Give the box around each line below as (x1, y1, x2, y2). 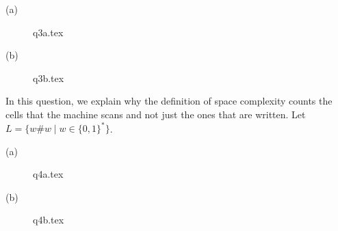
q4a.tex (33, 167, 64, 181)
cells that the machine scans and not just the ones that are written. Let (5, 107, 306, 121)
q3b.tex (33, 70, 64, 85)
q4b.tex (33, 213, 64, 227)
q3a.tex (33, 25, 64, 39)
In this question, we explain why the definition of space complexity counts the (5, 94, 333, 108)
